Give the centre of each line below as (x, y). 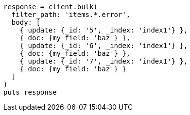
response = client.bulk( (51, 7)
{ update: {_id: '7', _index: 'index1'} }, (104, 61)
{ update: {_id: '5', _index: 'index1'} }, (104, 30)
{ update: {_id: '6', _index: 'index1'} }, (104, 46)
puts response (30, 92)
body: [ (26, 22)
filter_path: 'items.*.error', (71, 15)
